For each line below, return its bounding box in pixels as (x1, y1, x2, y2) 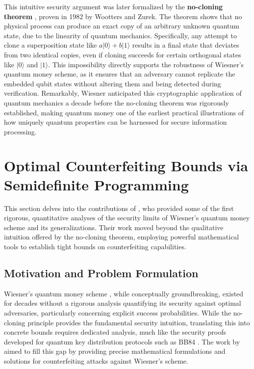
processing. (4, 126, 37, 136)
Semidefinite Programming (4, 174, 189, 194)
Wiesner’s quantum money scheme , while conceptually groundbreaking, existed (4, 288, 244, 298)
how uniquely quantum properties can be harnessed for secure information (4, 117, 227, 127)
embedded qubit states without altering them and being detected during (4, 78, 221, 88)
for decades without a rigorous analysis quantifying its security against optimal (4, 298, 241, 308)
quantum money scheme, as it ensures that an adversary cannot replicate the (4, 69, 235, 79)
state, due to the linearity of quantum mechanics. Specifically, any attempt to (4, 30, 237, 40)
